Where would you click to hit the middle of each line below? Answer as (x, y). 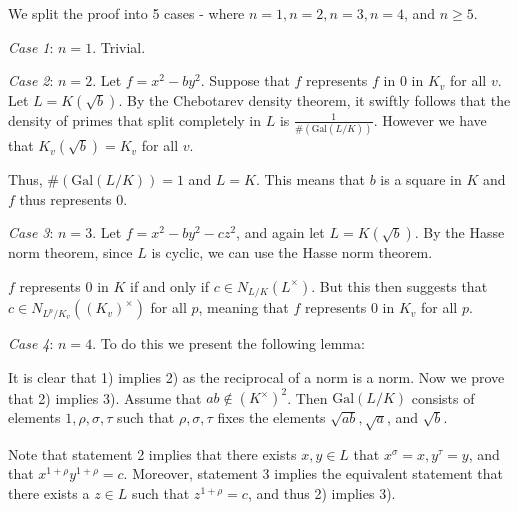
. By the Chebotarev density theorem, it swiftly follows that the (314, 99)
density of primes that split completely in (135, 119)
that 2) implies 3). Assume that (105, 397)
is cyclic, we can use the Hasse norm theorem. (292, 252)
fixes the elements (271, 417)
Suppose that (249, 80)
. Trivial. (119, 46)
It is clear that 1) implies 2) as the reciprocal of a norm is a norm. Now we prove (256, 376)
